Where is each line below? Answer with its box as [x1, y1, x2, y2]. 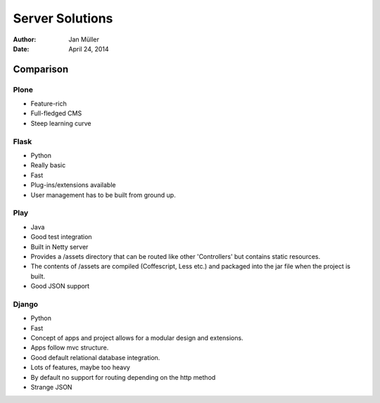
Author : [13, 35, 37, 44]
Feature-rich [30, 99, 67, 108]
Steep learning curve [30, 119, 91, 127]
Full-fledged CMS [30, 109, 82, 117]
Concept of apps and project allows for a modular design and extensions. [30, 333, 243, 342]
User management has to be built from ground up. [30, 191, 176, 199]
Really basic [30, 161, 66, 169]
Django [13, 299, 39, 309]
